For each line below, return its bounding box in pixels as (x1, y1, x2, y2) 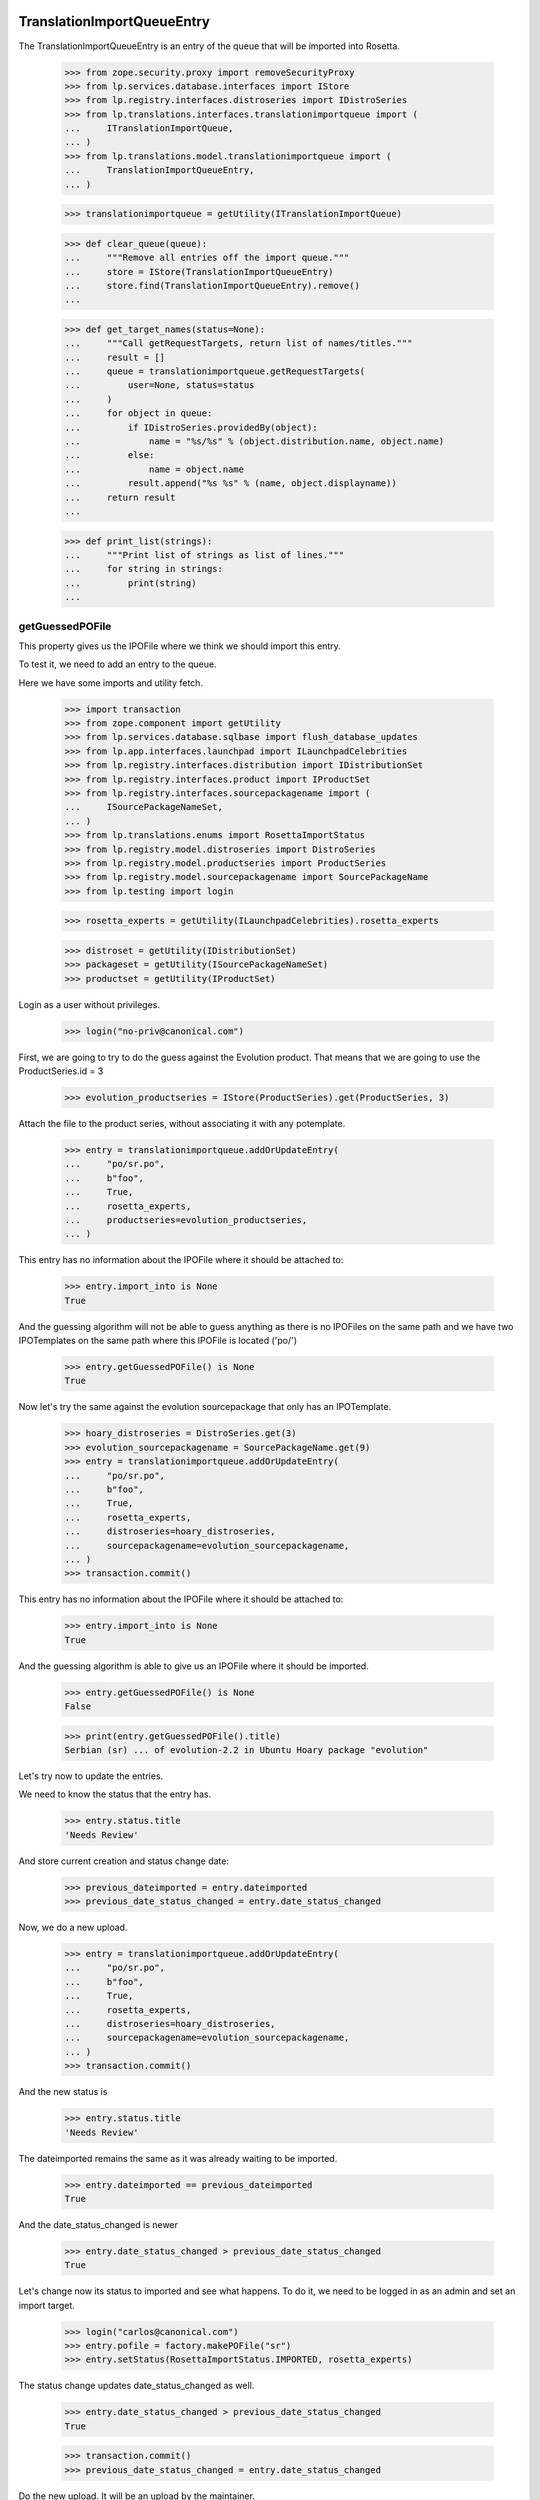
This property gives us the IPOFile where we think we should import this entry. (18, 640, 342, 652)
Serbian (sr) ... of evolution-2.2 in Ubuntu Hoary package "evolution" (64, 1744, 429, 1755)
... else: (64, 450, 155, 461)
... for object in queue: (64, 408, 213, 419)
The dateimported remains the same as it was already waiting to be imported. (18, 2152, 338, 2164)
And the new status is (18, 2086, 108, 2098)
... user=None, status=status (64, 380, 255, 391)
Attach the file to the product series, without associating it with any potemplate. (18, 1117, 346, 1129)
